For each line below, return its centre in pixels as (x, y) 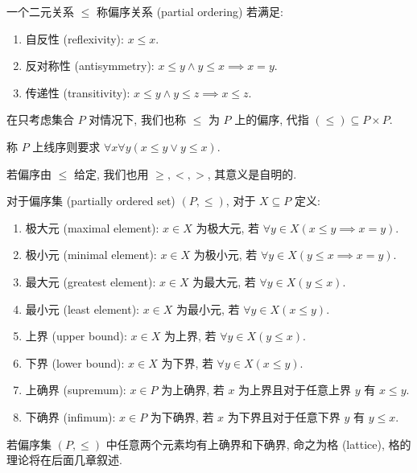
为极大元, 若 (228, 227)
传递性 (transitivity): (78, 92)
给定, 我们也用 (111, 173)
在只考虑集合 (40, 119)
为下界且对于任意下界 (284, 416)
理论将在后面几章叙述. (64, 460)
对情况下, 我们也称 (137, 119)
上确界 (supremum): (76, 390)
